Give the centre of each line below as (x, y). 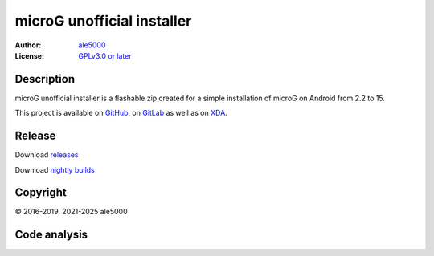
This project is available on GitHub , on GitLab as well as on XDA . (121, 113)
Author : (28, 45)
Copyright (41, 193)
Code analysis (51, 235)
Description (45, 79)
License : (29, 55)
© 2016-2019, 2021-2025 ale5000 (71, 212)
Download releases (47, 155)
